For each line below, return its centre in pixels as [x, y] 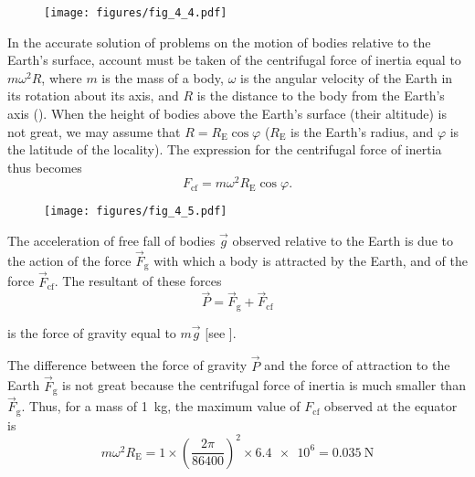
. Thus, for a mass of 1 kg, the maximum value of [161, 406]
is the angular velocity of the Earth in [347, 77]
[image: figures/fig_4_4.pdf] [136, 13]
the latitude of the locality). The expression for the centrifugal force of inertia [225, 149]
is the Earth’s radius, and [362, 131]
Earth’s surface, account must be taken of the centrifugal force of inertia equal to [234, 60]
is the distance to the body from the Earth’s [321, 95]
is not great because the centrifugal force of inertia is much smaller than [264, 385]
